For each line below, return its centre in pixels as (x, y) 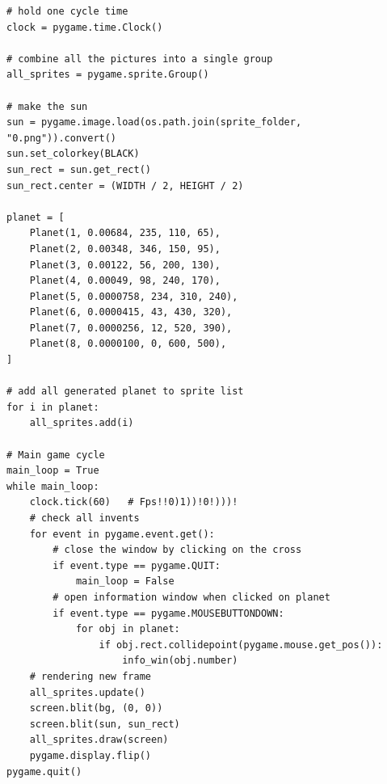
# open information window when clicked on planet (191, 597)
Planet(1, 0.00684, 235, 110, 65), (125, 233)
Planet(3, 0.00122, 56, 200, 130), (125, 265)
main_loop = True (53, 471)
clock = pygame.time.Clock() (85, 27)
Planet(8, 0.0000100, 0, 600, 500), (128, 344)
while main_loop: (53, 486)
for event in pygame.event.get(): (122, 534)
